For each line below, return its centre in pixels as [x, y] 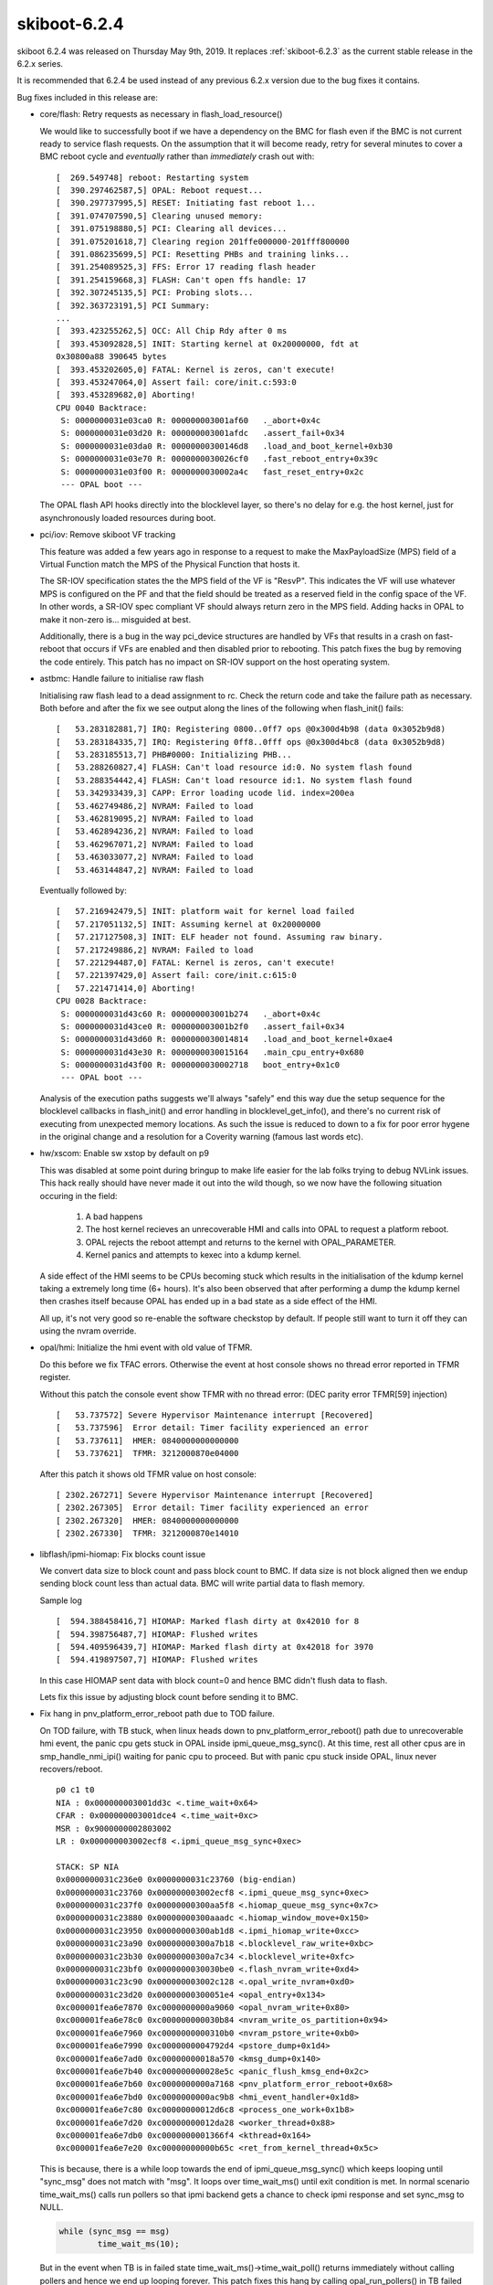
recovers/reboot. [71, 1770]
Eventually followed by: [83, 890]
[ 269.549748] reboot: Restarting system [152, 177]
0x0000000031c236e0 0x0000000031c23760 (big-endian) [176, 1880]
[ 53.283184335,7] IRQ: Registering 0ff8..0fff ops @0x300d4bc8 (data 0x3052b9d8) [251, 742]
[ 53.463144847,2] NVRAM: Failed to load [155, 870]
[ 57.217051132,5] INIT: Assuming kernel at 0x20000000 [189, 924]
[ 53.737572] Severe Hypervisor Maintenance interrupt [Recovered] [215, 1415]
